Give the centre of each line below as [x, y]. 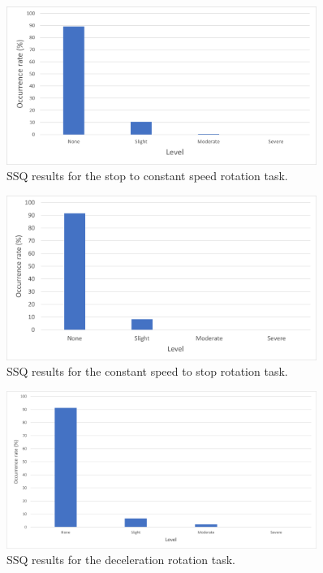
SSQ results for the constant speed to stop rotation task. [147, 371]
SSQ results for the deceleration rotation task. [121, 560]
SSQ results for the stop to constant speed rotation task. [147, 176]
